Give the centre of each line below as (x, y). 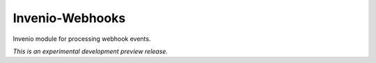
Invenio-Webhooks (69, 18)
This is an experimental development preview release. (91, 51)
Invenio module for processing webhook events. (82, 39)
